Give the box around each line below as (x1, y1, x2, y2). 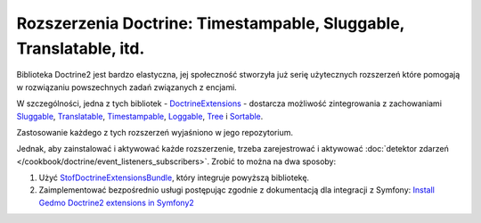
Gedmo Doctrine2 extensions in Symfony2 (38, 197, 195, 208)
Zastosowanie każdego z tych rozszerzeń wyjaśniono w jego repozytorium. (16, 127, 294, 137)
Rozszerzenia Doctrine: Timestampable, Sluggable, (16, 13, 405, 33)
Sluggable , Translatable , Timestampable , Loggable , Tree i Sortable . (16, 111, 264, 121)
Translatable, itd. (16, 38, 145, 58)
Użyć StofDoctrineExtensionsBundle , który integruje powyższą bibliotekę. (38, 172, 310, 183)
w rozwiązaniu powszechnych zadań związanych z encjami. (16, 81, 238, 93)
